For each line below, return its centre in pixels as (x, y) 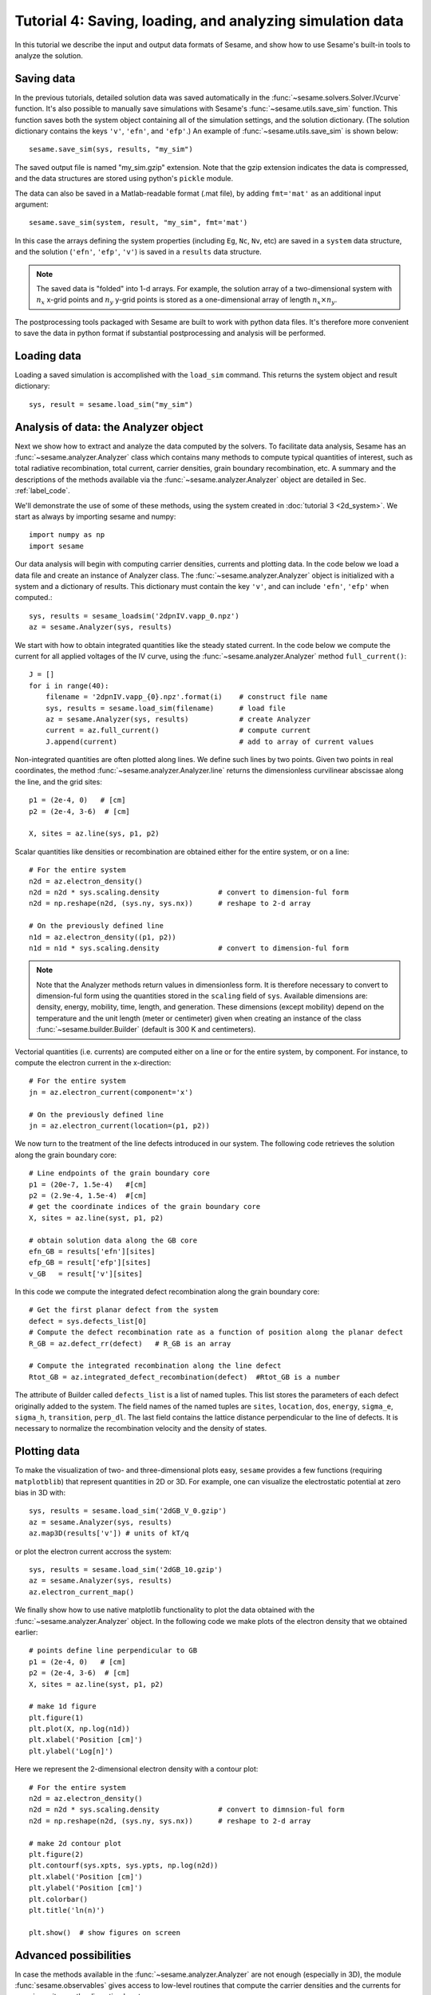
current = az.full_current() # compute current (178, 731)
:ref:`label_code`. (43, 491)
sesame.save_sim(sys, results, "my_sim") (111, 149)
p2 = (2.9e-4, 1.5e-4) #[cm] (88, 1195)
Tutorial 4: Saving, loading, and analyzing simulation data (209, 21)
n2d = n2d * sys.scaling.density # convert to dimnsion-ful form (187, 1810)
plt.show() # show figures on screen (105, 1932)
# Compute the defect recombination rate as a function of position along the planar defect (216, 1332)
